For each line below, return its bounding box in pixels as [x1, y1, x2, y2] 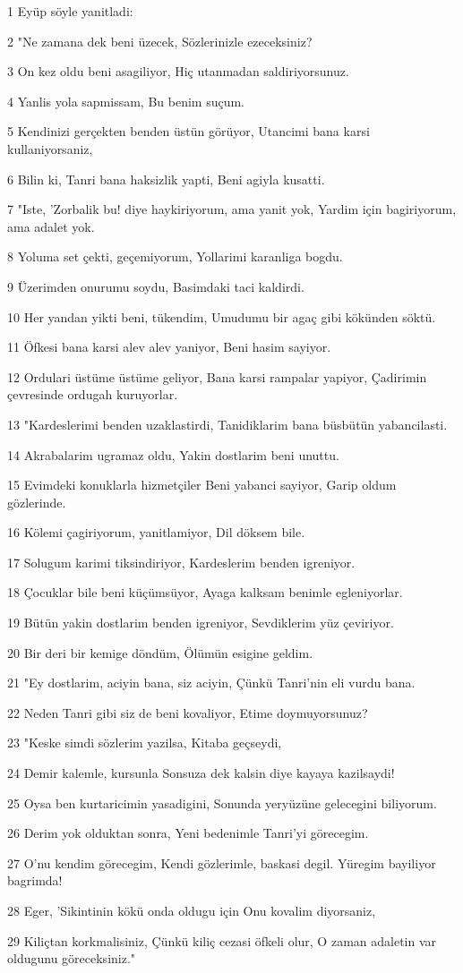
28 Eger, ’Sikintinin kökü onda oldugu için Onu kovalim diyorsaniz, [7, 901, 376, 919]
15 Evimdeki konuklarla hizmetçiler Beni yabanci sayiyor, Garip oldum [7, 475, 397, 494]
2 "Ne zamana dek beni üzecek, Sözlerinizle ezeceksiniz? [7, 31, 313, 50]
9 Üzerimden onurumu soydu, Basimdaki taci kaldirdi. [7, 277, 304, 295]
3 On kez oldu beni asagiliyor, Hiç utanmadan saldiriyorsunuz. [7, 62, 349, 81]
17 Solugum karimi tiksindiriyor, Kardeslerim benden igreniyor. [7, 552, 356, 571]
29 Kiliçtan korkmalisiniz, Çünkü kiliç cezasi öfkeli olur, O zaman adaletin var [7, 931, 437, 950]
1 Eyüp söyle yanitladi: [7, 2, 133, 20]
